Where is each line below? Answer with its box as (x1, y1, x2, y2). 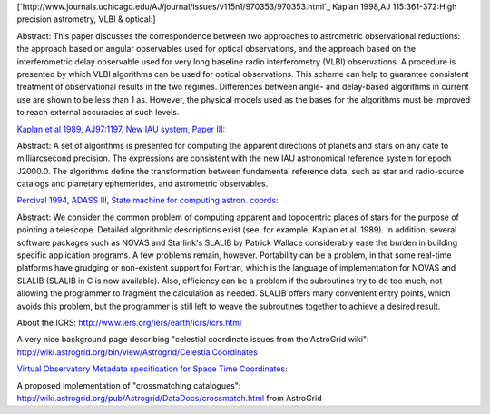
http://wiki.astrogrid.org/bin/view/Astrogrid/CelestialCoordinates (16, 346, 258, 358)
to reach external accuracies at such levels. (16, 107, 180, 118)
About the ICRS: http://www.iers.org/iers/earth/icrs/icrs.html (16, 317, 242, 328)
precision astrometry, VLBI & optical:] (16, 14, 156, 25)
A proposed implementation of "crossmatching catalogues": (16, 379, 241, 390)
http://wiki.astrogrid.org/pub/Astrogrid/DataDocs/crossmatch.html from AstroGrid (16, 392, 322, 403)
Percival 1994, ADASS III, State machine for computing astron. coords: (16, 195, 279, 206)
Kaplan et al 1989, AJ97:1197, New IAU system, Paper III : (16, 123, 226, 134)
